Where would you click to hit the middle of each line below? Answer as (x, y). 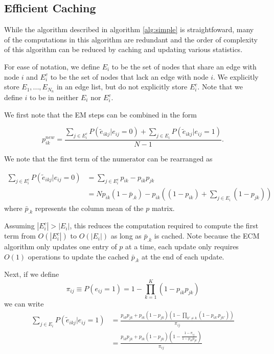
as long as (126, 236)
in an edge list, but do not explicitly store (122, 87)
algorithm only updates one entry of (61, 246)
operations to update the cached (78, 256)
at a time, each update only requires (182, 246)
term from (20, 236)
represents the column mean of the (89, 208)
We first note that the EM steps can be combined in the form (100, 114)
